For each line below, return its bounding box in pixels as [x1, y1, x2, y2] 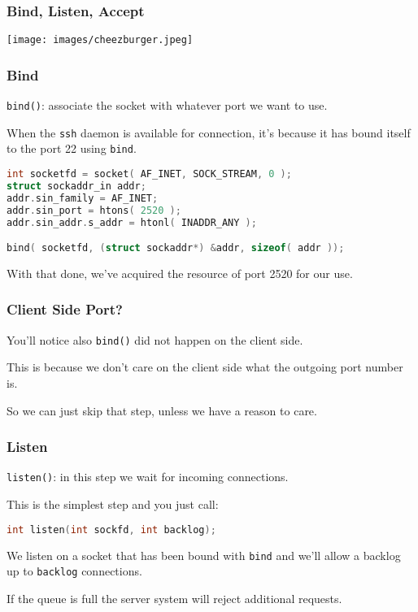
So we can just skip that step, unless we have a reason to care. [7, 401, 317, 419]
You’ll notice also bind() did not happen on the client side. [7, 331, 303, 348]
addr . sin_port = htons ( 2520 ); [7, 204, 181, 216]
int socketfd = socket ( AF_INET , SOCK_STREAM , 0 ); [7, 168, 292, 180]
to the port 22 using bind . [7, 140, 137, 157]
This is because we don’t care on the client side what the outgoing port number [7, 358, 403, 375]
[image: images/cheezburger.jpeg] [7, 34, 194, 46]
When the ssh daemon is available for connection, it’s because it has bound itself [7, 124, 411, 141]
